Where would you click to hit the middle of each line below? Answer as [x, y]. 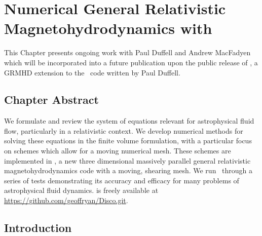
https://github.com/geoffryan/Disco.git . [66, 200]
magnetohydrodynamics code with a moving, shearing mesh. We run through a [128, 170]
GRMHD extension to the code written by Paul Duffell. [92, 72]
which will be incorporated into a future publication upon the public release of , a [131, 62]
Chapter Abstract [51, 100]
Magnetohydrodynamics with [108, 28]
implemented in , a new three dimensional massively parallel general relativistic [127, 160]
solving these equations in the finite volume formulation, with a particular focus [128, 141]
